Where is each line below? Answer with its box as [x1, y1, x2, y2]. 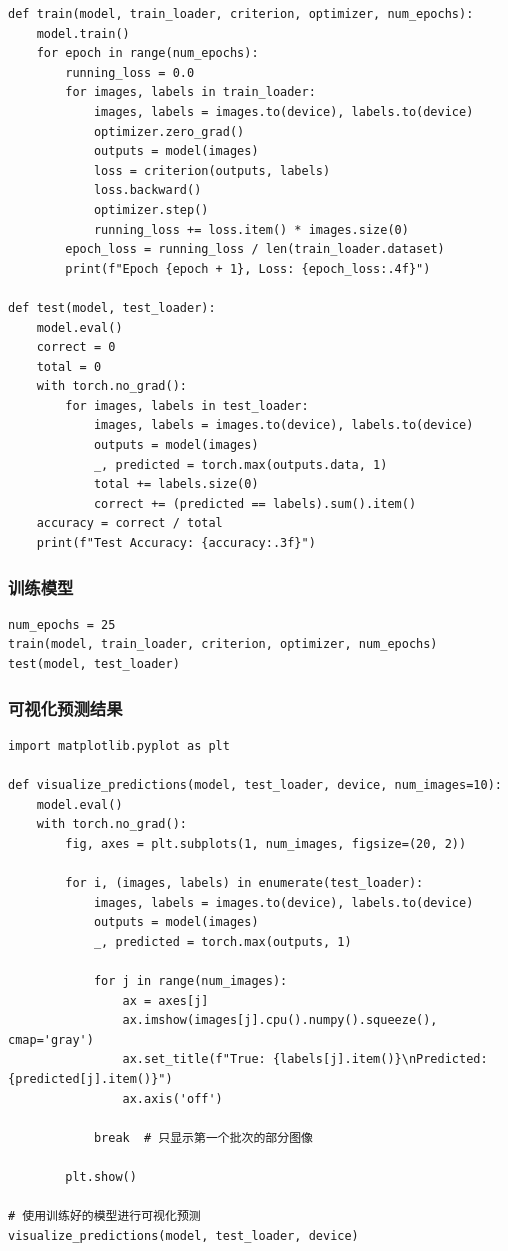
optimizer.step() [93, 202, 209, 217]
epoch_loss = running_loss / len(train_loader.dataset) [65, 242, 445, 257]
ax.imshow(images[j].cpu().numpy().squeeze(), [122, 1013, 438, 1028]
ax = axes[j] [122, 993, 209, 1008]
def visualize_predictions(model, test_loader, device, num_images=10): [8, 778, 502, 793]
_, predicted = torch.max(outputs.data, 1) [93, 457, 388, 472]
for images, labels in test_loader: [65, 398, 309, 413]
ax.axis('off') [122, 1091, 223, 1106]
